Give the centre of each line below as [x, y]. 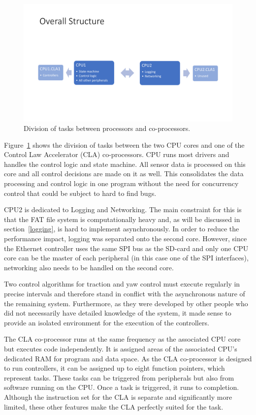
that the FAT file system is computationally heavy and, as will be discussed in [122, 219]
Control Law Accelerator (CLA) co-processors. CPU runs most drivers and [117, 154]
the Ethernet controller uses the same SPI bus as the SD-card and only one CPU [126, 248]
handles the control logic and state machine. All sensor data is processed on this [125, 164]
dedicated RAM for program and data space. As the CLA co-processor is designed [128, 358]
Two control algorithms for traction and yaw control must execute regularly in [122, 284]
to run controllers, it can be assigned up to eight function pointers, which [114, 368]
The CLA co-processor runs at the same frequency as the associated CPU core [122, 339]
